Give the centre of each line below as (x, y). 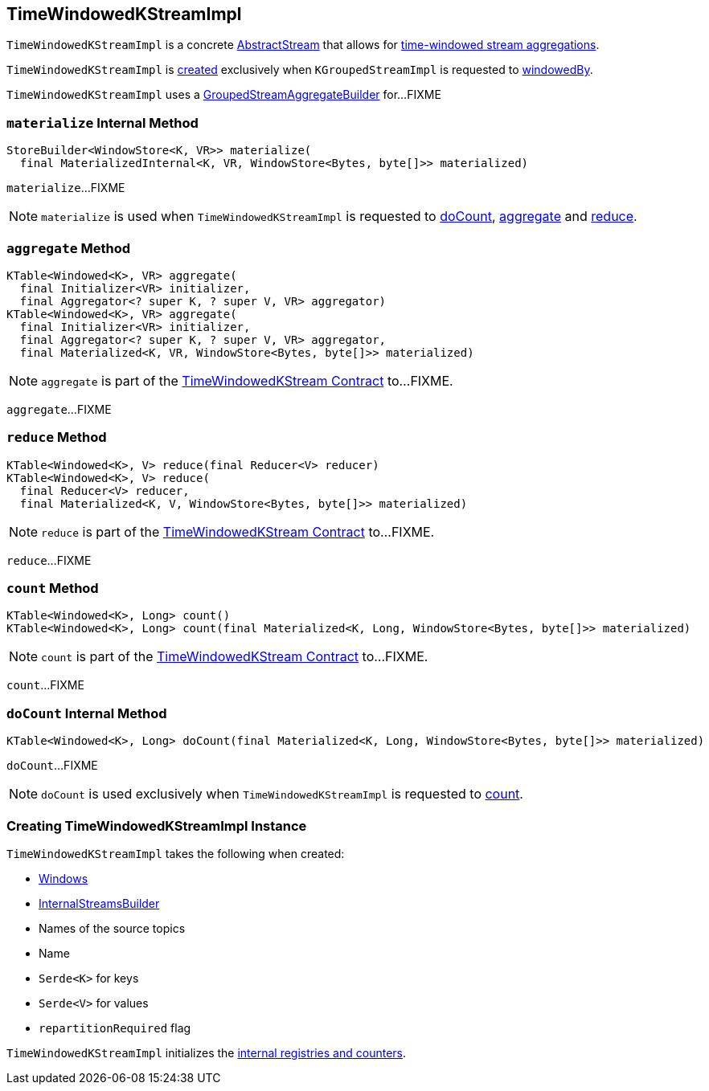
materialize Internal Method (102, 123)
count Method (53, 588)
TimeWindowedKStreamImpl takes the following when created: (176, 853)
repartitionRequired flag (115, 1028)
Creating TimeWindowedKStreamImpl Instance (157, 825)
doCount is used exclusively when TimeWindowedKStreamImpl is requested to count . (282, 794)
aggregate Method (69, 248)
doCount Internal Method (87, 713)
